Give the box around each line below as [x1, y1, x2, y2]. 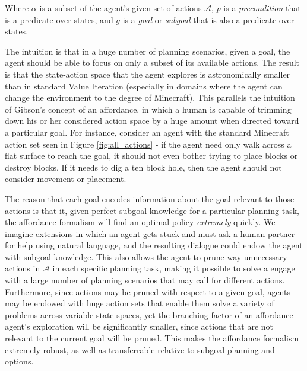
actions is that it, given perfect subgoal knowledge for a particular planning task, [5, 204, 299, 216]
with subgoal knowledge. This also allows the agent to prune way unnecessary [5, 250, 287, 263]
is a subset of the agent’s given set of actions [39, 2, 202, 14]
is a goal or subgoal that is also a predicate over [122, 13, 295, 25]
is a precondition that [223, 2, 301, 14]
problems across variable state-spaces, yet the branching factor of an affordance [5, 308, 293, 321]
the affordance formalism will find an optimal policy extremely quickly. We [5, 216, 276, 228]
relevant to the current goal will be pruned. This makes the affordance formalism [5, 332, 299, 344]
